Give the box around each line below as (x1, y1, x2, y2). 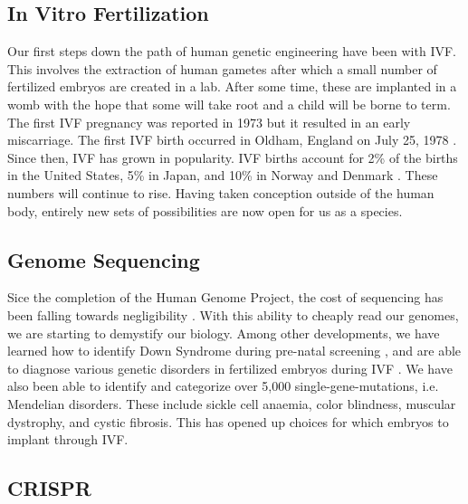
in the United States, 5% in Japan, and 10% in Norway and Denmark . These (7, 166, 438, 185)
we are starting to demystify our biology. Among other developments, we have (7, 323, 440, 342)
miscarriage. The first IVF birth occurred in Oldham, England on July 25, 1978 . (7, 130, 457, 149)
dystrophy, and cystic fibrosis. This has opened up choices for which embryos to (7, 412, 449, 431)
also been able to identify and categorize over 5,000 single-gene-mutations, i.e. (7, 376, 439, 395)
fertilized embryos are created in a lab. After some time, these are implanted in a (7, 77, 457, 96)
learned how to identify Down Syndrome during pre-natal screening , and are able (7, 341, 462, 360)
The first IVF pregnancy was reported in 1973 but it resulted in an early (7, 112, 411, 131)
